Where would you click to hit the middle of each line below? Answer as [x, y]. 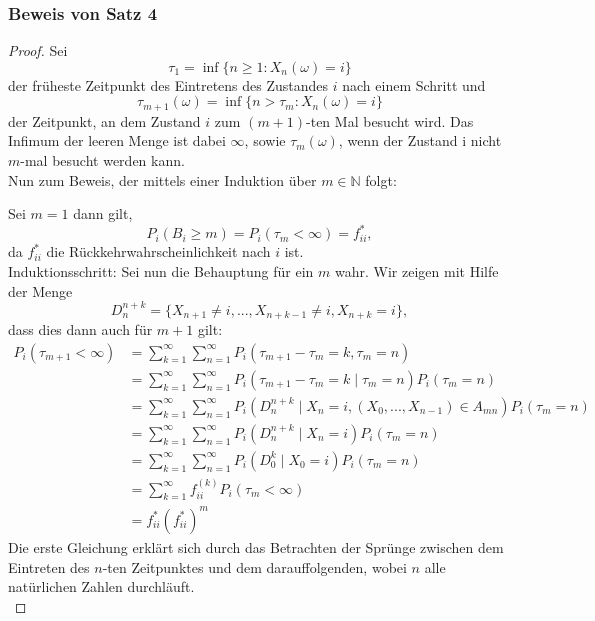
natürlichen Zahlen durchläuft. [101, 586]
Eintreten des [49, 566]
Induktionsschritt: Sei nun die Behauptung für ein [161, 270]
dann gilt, [103, 213]
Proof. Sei [38, 50]
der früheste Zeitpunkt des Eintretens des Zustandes [168, 84]
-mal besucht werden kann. [102, 160]
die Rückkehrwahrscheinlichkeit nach [158, 251]
